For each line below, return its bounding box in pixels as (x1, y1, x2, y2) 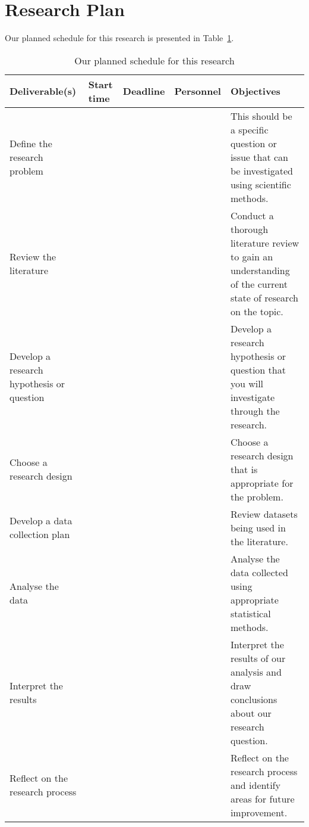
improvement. (230, 805, 288, 819)
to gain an (230, 249, 273, 263)
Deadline (122, 84, 165, 98)
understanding (230, 263, 290, 277)
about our (230, 705, 272, 720)
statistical (230, 606, 271, 620)
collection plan (10, 527, 70, 542)
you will (230, 376, 264, 390)
